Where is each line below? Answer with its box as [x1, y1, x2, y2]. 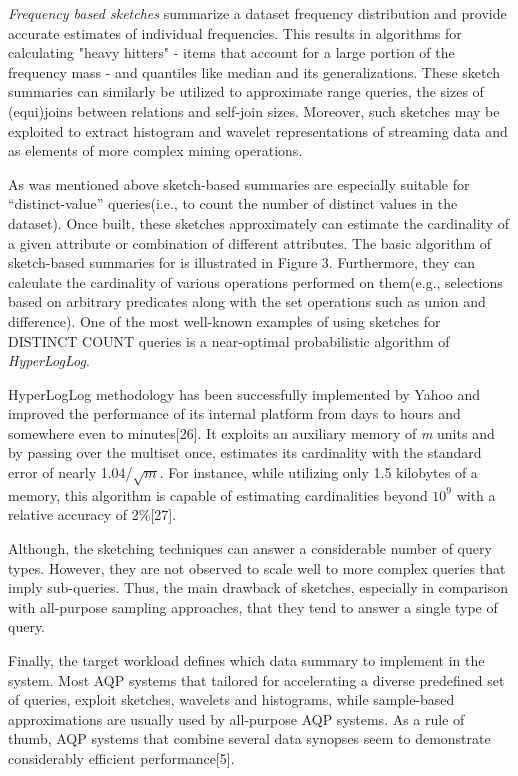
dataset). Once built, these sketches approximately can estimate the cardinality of [8, 212, 509, 233]
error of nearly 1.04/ [8, 462, 133, 483]
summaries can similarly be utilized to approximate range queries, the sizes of [8, 81, 484, 102]
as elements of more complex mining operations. [8, 140, 303, 161]
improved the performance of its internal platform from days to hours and [8, 403, 461, 424]
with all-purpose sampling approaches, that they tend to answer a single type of [8, 596, 498, 617]
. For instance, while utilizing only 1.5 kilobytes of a [159, 462, 478, 483]
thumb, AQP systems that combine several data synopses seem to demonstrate [8, 728, 491, 749]
